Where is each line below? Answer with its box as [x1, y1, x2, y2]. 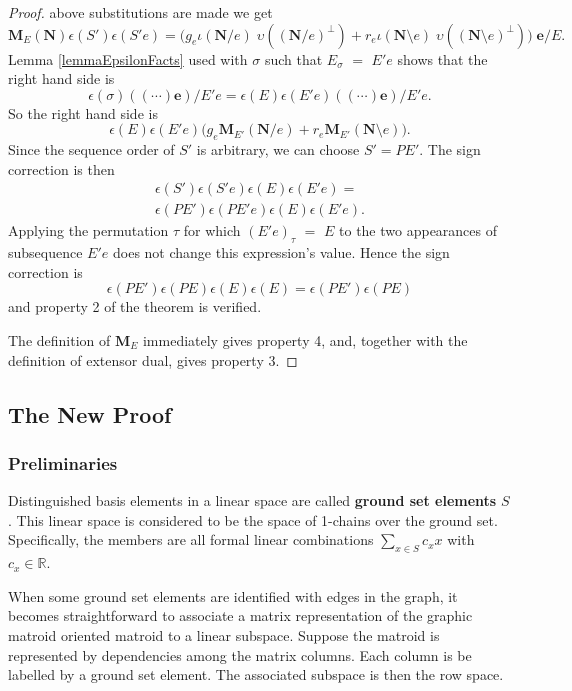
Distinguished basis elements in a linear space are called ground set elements [8, 490, 497, 511]
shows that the [397, 48, 488, 69]
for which [183, 220, 241, 241]
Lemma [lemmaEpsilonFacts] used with [8, 48, 248, 69]
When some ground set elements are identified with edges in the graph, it [8, 585, 458, 606]
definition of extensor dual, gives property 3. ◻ [8, 349, 298, 370]
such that [264, 48, 323, 69]
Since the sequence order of [8, 139, 175, 160]
